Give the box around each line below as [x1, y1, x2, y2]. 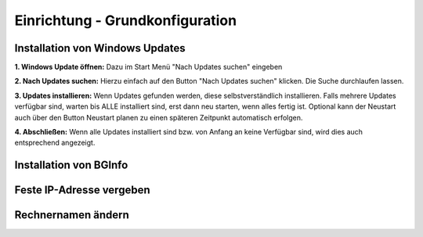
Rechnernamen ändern [14, 208, 129, 222]
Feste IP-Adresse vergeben [14, 184, 150, 197]
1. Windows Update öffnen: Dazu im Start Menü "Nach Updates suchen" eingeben [14, 63, 283, 72]
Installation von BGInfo [14, 159, 128, 172]
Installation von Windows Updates [14, 41, 186, 55]
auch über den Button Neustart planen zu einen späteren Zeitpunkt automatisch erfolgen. [14, 113, 303, 122]
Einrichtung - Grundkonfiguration [14, 12, 237, 29]
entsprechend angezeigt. [14, 138, 96, 148]
